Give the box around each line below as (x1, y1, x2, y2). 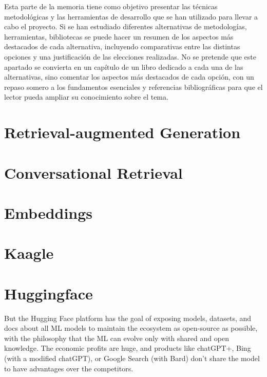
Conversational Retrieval (4, 162, 183, 183)
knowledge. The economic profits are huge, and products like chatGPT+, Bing (4, 343, 251, 353)
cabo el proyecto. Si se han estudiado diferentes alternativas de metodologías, (4, 21, 247, 32)
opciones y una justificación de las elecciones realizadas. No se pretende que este (4, 51, 256, 62)
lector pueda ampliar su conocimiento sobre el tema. (4, 91, 168, 102)
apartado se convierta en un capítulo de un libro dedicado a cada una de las (4, 61, 243, 72)
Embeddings (4, 202, 93, 223)
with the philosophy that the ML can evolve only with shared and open (4, 332, 229, 343)
